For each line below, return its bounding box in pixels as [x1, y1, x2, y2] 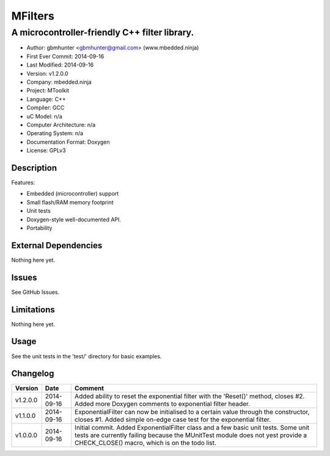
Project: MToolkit [26, 87, 70, 94]
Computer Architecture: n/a [26, 121, 96, 128]
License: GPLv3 [26, 147, 67, 154]
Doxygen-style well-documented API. [26, 216, 122, 223]
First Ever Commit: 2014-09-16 [26, 53, 105, 60]
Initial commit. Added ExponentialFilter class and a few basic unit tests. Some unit [74, 424, 310, 432]
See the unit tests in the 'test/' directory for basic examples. [11, 352, 162, 360]
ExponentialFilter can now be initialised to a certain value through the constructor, [74, 408, 310, 416]
